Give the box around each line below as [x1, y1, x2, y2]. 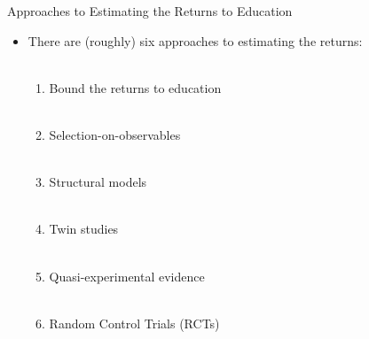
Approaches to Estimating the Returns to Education [7, 2, 293, 19]
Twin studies [49, 220, 119, 238]
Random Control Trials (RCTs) [49, 313, 220, 332]
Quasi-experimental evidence [49, 266, 205, 285]
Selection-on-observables [49, 125, 181, 143]
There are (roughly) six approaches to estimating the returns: [27, 31, 363, 50]
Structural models [49, 173, 147, 191]
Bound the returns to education [49, 78, 222, 96]
